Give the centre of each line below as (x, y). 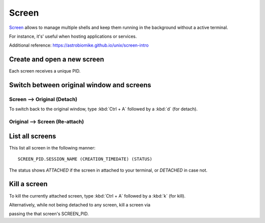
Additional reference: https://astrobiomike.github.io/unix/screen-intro (79, 45)
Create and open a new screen (57, 60)
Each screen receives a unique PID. (45, 71)
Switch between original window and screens (80, 85)
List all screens (33, 136)
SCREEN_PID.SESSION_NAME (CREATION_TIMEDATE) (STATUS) (85, 159)
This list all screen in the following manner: (52, 148)
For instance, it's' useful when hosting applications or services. (73, 36)
